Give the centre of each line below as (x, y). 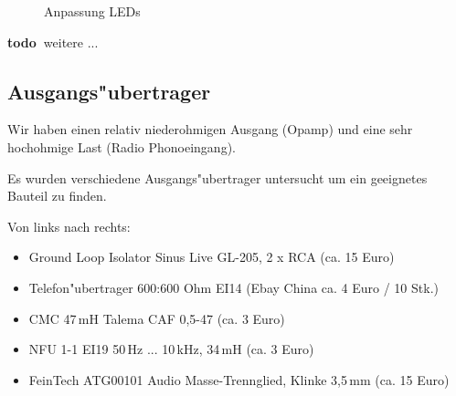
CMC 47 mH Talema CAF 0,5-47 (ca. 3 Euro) (157, 318)
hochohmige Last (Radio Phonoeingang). (122, 146)
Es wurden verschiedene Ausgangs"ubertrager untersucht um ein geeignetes (217, 177)
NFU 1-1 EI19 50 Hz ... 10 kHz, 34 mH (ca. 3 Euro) (171, 349)
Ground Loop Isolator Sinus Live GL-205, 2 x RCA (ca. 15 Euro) (212, 257)
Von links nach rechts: (69, 226)
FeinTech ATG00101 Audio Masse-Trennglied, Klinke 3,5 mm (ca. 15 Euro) (239, 379)
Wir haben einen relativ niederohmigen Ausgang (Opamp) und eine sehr (210, 129)
